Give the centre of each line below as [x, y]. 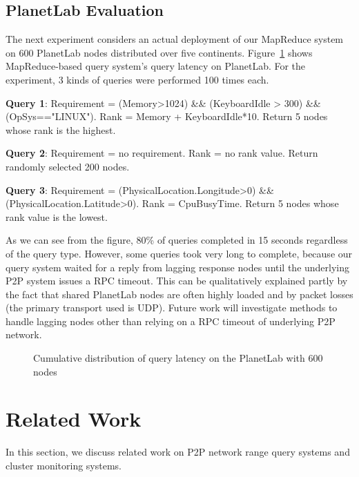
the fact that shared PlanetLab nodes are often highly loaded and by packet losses [179, 294]
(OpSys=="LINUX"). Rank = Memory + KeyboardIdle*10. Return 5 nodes [167, 116]
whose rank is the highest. [61, 129]
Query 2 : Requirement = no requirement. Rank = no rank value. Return [162, 153]
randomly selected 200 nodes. [68, 166]
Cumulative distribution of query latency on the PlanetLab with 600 [178, 358]
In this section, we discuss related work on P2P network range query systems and [178, 452]
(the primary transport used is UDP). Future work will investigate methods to [172, 308]
